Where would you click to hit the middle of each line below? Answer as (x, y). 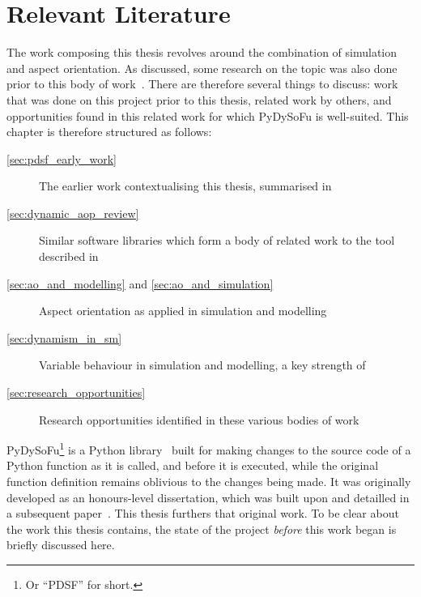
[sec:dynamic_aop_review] (73, 213)
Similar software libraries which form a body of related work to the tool (217, 240)
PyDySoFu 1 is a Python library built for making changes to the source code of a (209, 448)
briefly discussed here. (61, 545)
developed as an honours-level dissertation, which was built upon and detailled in (208, 497)
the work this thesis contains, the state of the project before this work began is (202, 529)
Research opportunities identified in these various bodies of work (199, 419)
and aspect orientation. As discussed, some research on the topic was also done (202, 68)
